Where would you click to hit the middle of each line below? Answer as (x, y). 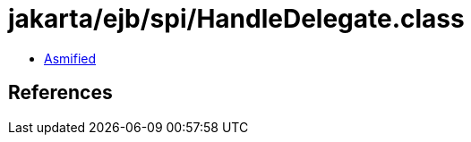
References (60, 93)
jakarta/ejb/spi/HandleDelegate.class (236, 19)
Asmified (70, 58)
